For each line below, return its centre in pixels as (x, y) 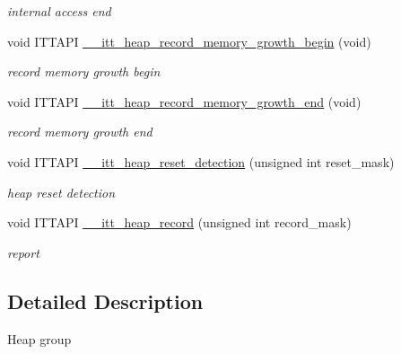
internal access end (59, 11)
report (23, 252)
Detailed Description (105, 301)
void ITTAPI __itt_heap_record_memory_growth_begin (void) (189, 41)
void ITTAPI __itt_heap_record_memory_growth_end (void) (184, 101)
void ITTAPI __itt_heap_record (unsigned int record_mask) (179, 222)
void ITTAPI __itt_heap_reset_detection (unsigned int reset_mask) (201, 161)
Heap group (39, 338)
